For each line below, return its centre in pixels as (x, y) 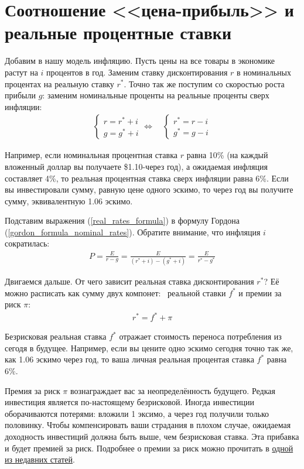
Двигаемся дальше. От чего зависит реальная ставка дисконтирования (129, 281)
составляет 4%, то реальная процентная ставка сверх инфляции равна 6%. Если (147, 178)
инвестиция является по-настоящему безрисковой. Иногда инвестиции (130, 402)
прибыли (20, 95)
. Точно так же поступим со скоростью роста (204, 83)
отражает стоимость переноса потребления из (200, 336)
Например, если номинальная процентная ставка (91, 155)
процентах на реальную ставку (59, 83)
